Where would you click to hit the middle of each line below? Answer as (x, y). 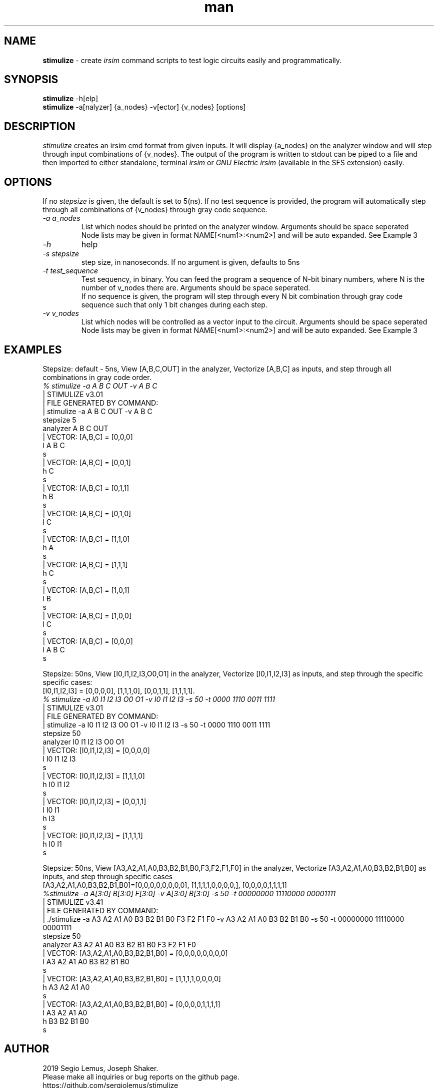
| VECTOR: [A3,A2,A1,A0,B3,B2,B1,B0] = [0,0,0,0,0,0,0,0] (135, 953)
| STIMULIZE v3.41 (73, 902)
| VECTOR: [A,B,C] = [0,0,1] (87, 462)
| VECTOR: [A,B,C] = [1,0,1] (86, 590)
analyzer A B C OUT (75, 428)
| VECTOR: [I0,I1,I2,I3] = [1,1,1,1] (93, 835)
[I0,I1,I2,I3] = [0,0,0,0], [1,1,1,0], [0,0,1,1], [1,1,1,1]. (119, 690)
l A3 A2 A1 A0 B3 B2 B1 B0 (86, 961)
